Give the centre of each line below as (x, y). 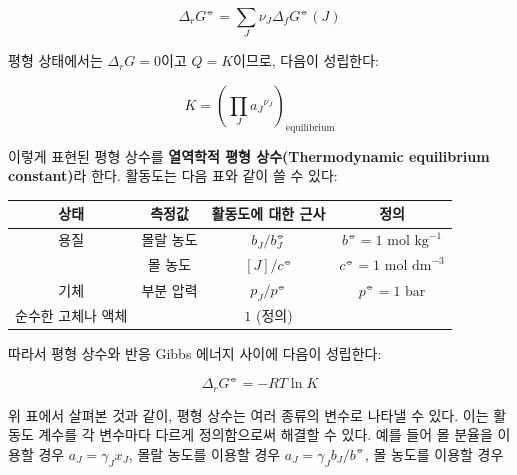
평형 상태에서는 (55, 60)
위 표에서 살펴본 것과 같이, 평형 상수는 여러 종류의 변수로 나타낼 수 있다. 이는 (248, 414)
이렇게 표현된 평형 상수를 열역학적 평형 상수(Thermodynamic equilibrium (249, 155)
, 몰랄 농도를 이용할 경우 (204, 453)
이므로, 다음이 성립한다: (306, 60)
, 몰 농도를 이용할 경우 (434, 453)
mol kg (408, 241)
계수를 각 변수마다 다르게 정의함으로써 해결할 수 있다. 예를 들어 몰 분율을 (265, 434)
